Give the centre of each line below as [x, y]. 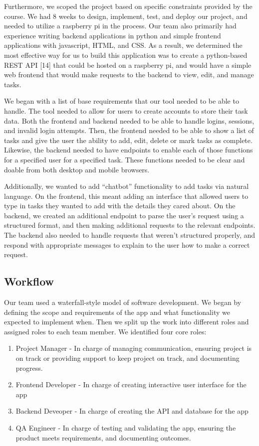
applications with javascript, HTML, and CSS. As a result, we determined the [123, 45]
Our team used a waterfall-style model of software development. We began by [123, 302]
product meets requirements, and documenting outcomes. [103, 437]
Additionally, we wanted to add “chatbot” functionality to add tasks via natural [127, 186]
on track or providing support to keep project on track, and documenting [128, 358]
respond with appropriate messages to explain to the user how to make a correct [127, 244]
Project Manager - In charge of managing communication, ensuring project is [134, 348]
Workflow [29, 281]
